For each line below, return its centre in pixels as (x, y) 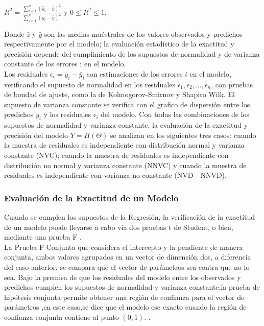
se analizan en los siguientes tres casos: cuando (183, 135)
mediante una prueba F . (43, 237)
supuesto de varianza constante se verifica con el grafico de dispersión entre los (127, 104)
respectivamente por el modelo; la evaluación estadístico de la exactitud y (119, 44)
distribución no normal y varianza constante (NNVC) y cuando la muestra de (125, 165)
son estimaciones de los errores (135, 73)
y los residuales (67, 114)
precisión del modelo (36, 135)
